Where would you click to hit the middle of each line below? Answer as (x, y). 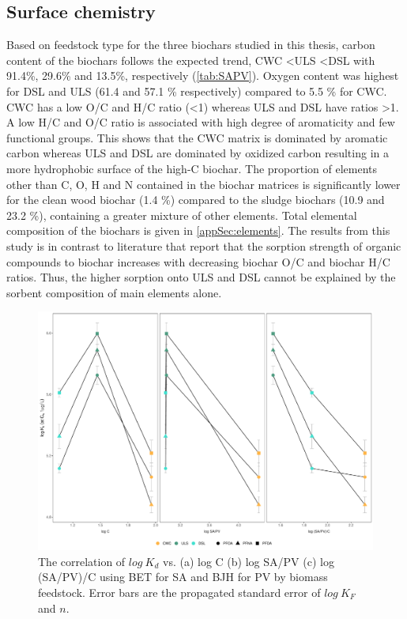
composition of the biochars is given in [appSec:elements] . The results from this (198, 230)
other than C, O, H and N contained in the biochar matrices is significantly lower (203, 184)
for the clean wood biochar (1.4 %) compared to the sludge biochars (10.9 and (196, 200)
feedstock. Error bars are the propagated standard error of (179, 592)
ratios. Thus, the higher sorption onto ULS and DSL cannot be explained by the (201, 277)
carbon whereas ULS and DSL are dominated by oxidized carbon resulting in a (198, 153)
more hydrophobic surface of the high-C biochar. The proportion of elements (192, 168)
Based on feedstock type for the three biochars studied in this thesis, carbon (191, 45)
